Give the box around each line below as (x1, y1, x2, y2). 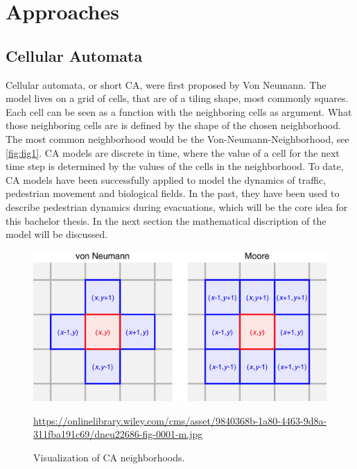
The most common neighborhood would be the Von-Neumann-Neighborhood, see (6, 131, 349, 146)
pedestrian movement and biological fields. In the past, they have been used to (6, 186, 340, 201)
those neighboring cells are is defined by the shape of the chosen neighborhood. (6, 118, 341, 133)
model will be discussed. (6, 227, 108, 241)
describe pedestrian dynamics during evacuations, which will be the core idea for (6, 199, 348, 214)
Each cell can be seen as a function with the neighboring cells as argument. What (6, 104, 352, 119)
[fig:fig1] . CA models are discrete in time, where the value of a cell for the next (6, 145, 340, 160)
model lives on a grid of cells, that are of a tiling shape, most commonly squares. (6, 91, 349, 105)
